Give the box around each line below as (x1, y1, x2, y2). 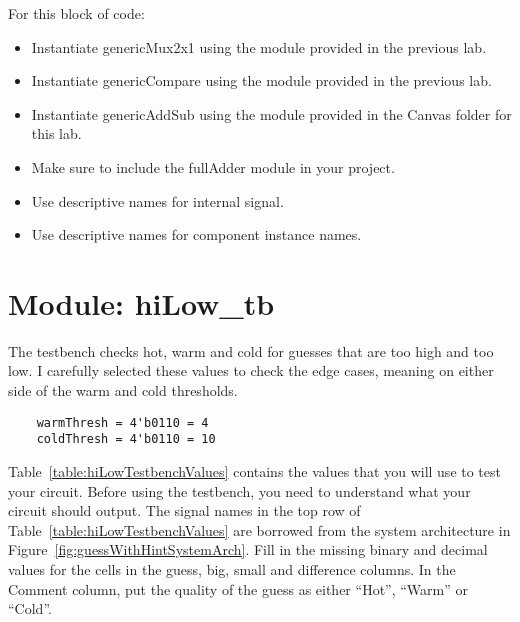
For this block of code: (8, 3, 145, 23)
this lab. (31, 123, 82, 144)
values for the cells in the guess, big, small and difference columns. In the (8, 558, 456, 579)
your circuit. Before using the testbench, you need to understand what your (8, 480, 471, 501)
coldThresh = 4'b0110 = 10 (36, 432, 216, 447)
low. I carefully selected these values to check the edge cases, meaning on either (8, 360, 494, 381)
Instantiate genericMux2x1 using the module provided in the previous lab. (31, 36, 487, 57)
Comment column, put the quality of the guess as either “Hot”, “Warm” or (8, 578, 468, 599)
